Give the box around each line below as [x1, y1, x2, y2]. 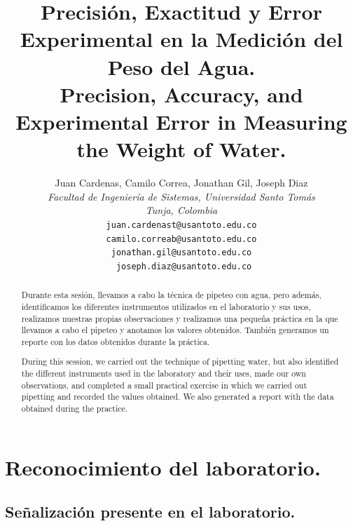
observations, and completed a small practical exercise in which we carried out [21, 379, 307, 391]
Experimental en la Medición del [20, 25, 343, 53]
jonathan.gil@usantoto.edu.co [111, 248, 252, 258]
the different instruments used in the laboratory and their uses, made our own [21, 367, 306, 379]
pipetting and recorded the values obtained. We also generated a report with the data [21, 391, 334, 403]
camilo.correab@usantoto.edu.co [106, 234, 257, 244]
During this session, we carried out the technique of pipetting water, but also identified [21, 356, 339, 367]
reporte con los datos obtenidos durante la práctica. [21, 335, 210, 347]
